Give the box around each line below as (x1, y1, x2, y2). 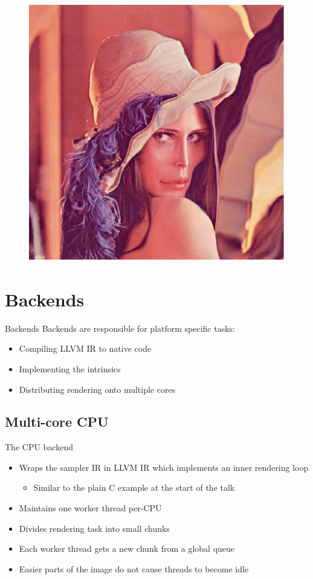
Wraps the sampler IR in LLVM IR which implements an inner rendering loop (19, 461, 309, 473)
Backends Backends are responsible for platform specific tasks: (5, 322, 236, 334)
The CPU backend (5, 441, 73, 453)
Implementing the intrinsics (19, 362, 121, 375)
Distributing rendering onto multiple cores (19, 383, 176, 395)
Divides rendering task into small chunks (19, 522, 170, 534)
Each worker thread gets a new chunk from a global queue (19, 542, 235, 555)
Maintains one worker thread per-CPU (19, 502, 162, 514)
